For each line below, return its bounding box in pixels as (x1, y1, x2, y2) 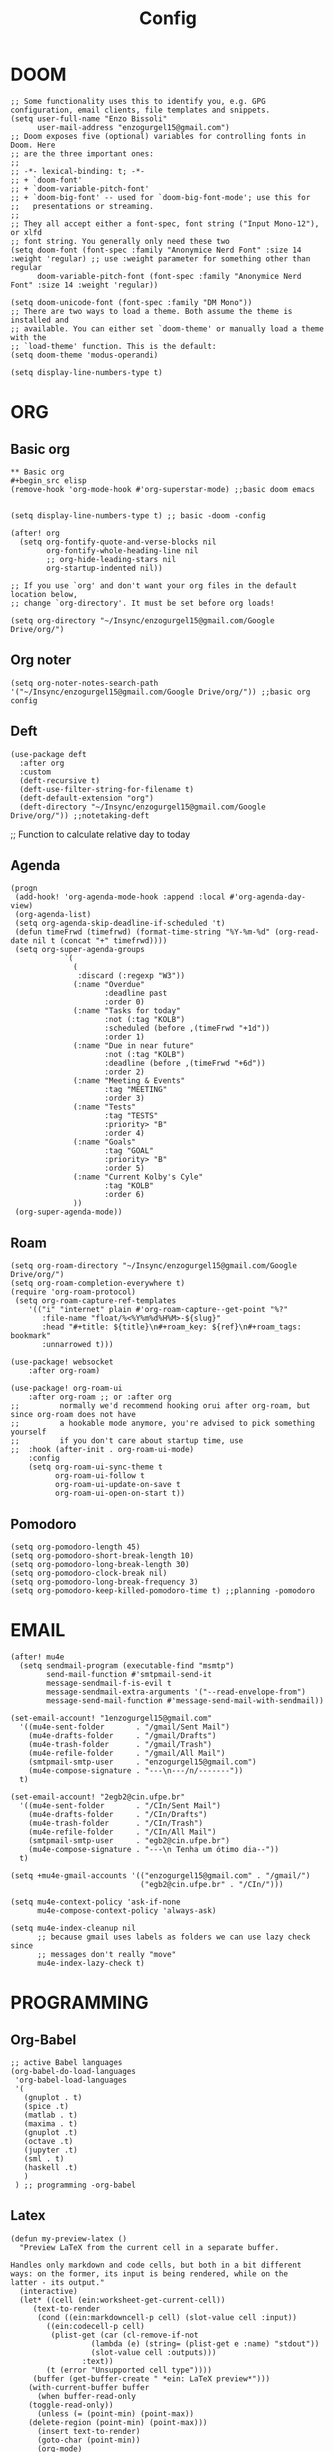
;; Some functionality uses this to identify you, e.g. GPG (10, 96, 267, 106)
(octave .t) (23, 2136, 74, 2146)
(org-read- (274, 927, 320, 937)
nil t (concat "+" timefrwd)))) (32, 936, 168, 946)
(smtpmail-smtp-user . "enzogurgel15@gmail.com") (28, 1757, 257, 1767)
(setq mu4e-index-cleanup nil (10, 1923, 137, 1933)
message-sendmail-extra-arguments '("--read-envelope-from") (46, 1687, 307, 1697)
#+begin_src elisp (10, 475, 87, 486)
